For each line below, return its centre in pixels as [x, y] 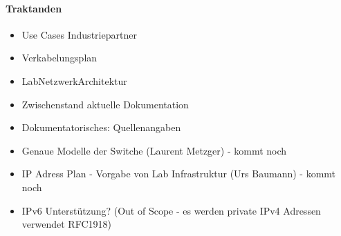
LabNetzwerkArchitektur [74, 80]
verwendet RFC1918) [66, 224]
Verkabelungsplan [59, 58]
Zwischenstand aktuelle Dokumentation [105, 104]
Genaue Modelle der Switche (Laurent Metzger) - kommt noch [154, 150]
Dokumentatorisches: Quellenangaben [101, 127]
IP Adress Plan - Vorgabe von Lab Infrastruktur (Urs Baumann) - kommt [179, 174]
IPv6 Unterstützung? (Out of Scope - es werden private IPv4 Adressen [171, 210]
